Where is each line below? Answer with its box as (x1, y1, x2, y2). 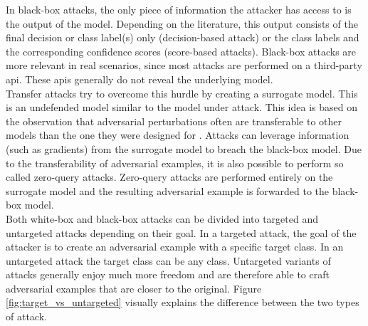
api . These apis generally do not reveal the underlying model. (6, 71, 273, 86)
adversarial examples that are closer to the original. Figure (6, 280, 262, 295)
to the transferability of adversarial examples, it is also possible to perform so (6, 155, 344, 170)
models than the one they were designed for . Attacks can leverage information (6, 127, 349, 142)
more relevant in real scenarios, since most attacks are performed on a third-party (6, 58, 362, 73)
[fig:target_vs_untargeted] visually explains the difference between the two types (6, 295, 359, 310)
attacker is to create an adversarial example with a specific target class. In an (6, 239, 344, 254)
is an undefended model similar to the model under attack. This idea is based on (6, 100, 357, 115)
